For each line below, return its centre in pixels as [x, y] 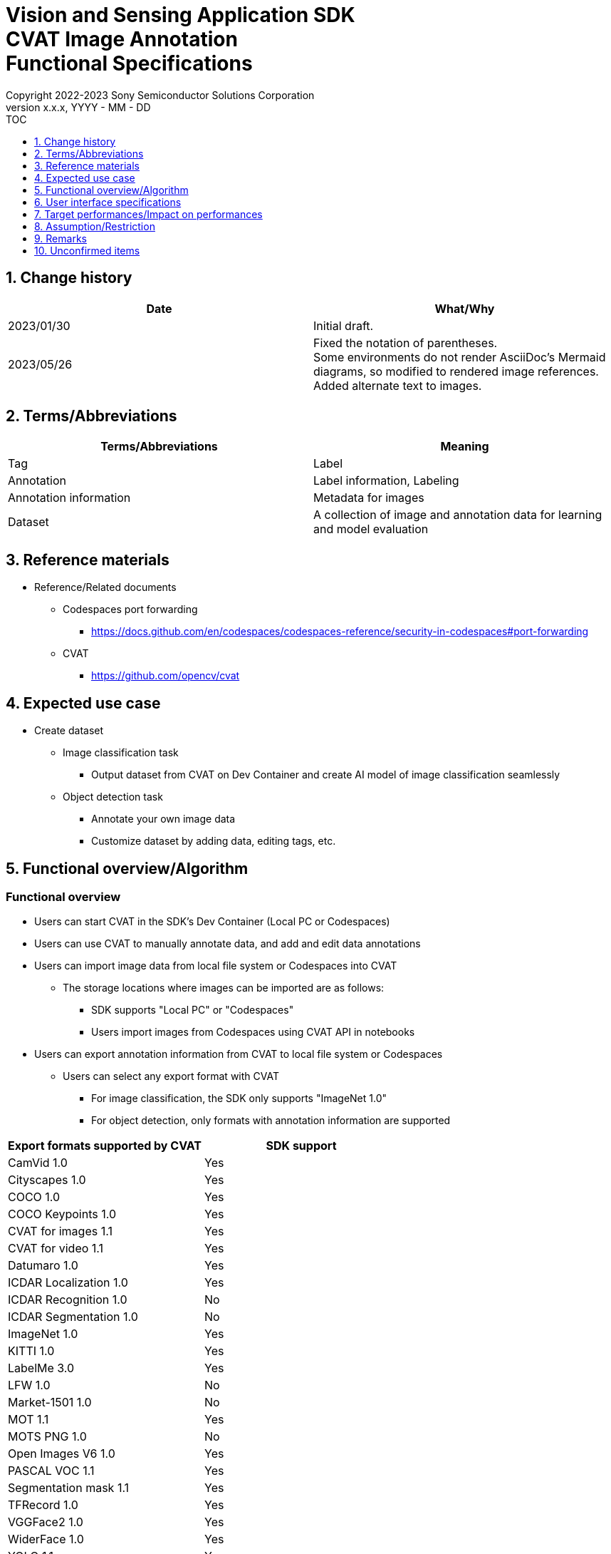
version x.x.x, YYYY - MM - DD [78, 107]
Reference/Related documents [105, 587]
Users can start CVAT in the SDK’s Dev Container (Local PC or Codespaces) [212, 922]
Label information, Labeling [386, 481]
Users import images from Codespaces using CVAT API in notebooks [253, 1032]
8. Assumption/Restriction [95, 226]
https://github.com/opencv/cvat [166, 676]
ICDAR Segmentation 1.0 [73, 1317]
